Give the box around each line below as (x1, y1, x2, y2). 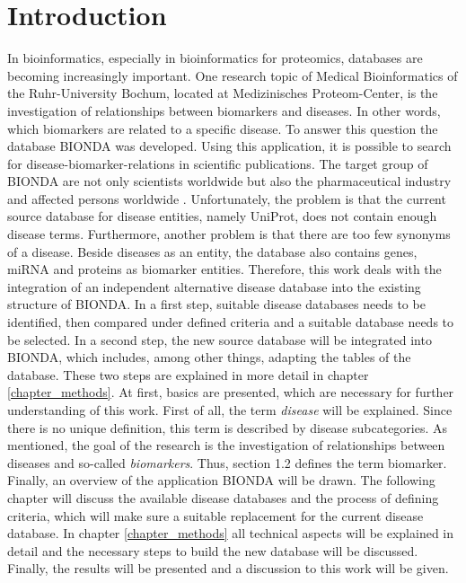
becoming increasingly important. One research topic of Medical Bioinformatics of (7, 66, 458, 84)
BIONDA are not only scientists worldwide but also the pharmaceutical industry (7, 172, 452, 190)
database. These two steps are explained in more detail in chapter (7, 365, 369, 384)
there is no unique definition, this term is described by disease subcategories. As (7, 418, 448, 437)
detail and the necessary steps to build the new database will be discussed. (7, 541, 418, 560)
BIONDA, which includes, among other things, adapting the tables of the (7, 348, 411, 367)
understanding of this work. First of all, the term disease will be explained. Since (7, 401, 453, 419)
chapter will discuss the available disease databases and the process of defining (7, 488, 439, 507)
